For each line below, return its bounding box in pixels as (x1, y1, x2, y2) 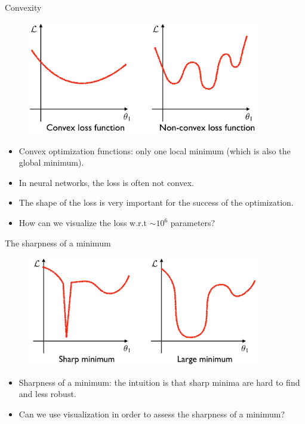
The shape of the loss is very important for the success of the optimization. (19, 196, 294, 209)
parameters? (170, 216, 215, 228)
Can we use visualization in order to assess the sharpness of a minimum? (19, 408, 285, 420)
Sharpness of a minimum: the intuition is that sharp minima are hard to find (19, 376, 300, 388)
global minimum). (19, 156, 84, 169)
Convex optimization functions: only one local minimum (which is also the (19, 144, 291, 157)
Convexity (5, 1, 42, 13)
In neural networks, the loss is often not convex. (19, 176, 194, 188)
